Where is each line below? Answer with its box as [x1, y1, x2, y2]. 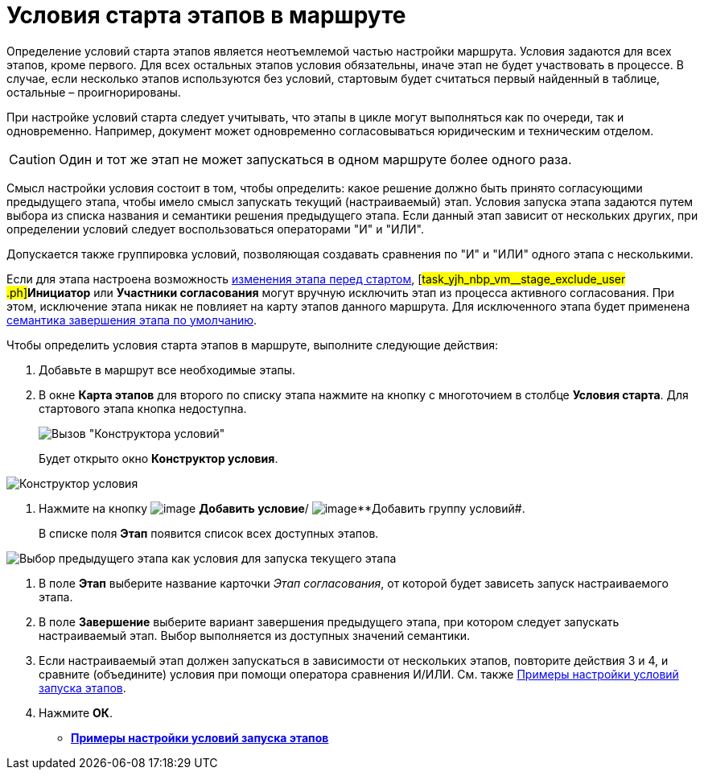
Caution [9, 151, 56, 167]
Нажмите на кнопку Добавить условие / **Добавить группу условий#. [39, 501, 525, 515]
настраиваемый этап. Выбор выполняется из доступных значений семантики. [39, 628, 471, 642]
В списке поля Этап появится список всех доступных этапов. [39, 526, 379, 540]
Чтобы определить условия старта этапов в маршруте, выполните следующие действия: [6, 337, 499, 352]
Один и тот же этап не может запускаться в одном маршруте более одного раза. [59, 151, 572, 167]
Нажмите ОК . [39, 705, 113, 720]
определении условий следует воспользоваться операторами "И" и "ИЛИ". [6, 221, 425, 236]
